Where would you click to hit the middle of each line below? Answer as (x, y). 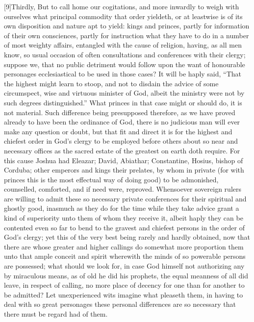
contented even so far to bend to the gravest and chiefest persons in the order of (124, 227)
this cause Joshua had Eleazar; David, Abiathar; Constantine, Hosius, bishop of (124, 160)
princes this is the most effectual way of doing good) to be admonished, (111, 179)
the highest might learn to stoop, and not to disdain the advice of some (111, 83)
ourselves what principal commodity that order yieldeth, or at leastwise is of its (123, 16)
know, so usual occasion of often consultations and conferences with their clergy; (125, 54)
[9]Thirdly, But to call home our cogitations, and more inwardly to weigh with (122, 6)
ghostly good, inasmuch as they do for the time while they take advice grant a (122, 208)
